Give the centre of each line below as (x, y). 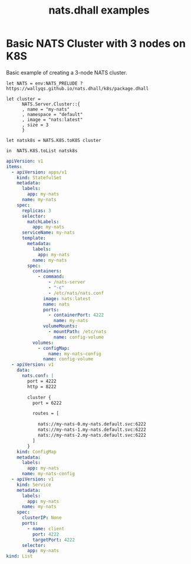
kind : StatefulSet (39, 178)
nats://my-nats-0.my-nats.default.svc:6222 (92, 424)
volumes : (43, 343)
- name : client (46, 528)
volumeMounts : (60, 326)
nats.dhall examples (99, 10)
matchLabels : (43, 222)
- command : (51, 277)
